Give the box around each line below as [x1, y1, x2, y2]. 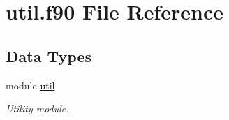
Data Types [6, 45, 91, 66]
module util [6, 77, 55, 92]
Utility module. [6, 101, 69, 116]
